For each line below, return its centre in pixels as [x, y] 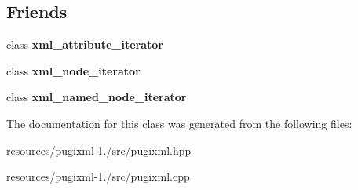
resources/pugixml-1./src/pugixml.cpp [98, 176]
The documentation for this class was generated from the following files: [179, 123]
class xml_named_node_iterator [97, 97]
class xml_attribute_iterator [85, 44]
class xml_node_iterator [73, 70]
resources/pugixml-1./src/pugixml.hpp [99, 150]
